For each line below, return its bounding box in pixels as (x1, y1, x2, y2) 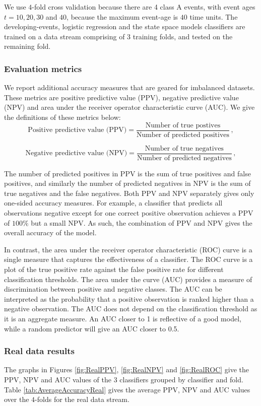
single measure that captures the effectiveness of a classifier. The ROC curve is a (4, 254, 253, 264)
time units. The (189, 11, 238, 22)
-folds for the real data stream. (35, 394, 129, 404)
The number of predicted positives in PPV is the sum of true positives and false (4, 168, 251, 178)
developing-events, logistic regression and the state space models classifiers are (4, 21, 245, 32)
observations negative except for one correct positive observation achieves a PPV (4, 208, 253, 218)
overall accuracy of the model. (4, 227, 97, 238)
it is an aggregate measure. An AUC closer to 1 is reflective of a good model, (4, 313, 241, 323)
